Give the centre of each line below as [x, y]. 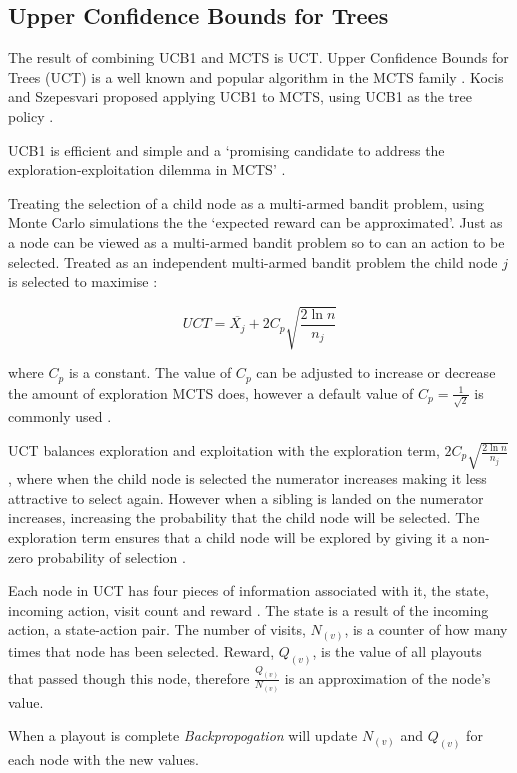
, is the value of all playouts [397, 650]
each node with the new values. [104, 759]
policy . [31, 115]
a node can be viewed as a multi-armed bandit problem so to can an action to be [256, 241]
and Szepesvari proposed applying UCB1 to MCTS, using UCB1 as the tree [240, 96]
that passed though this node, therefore [129, 677]
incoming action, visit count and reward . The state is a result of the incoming [248, 609]
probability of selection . [111, 556]
